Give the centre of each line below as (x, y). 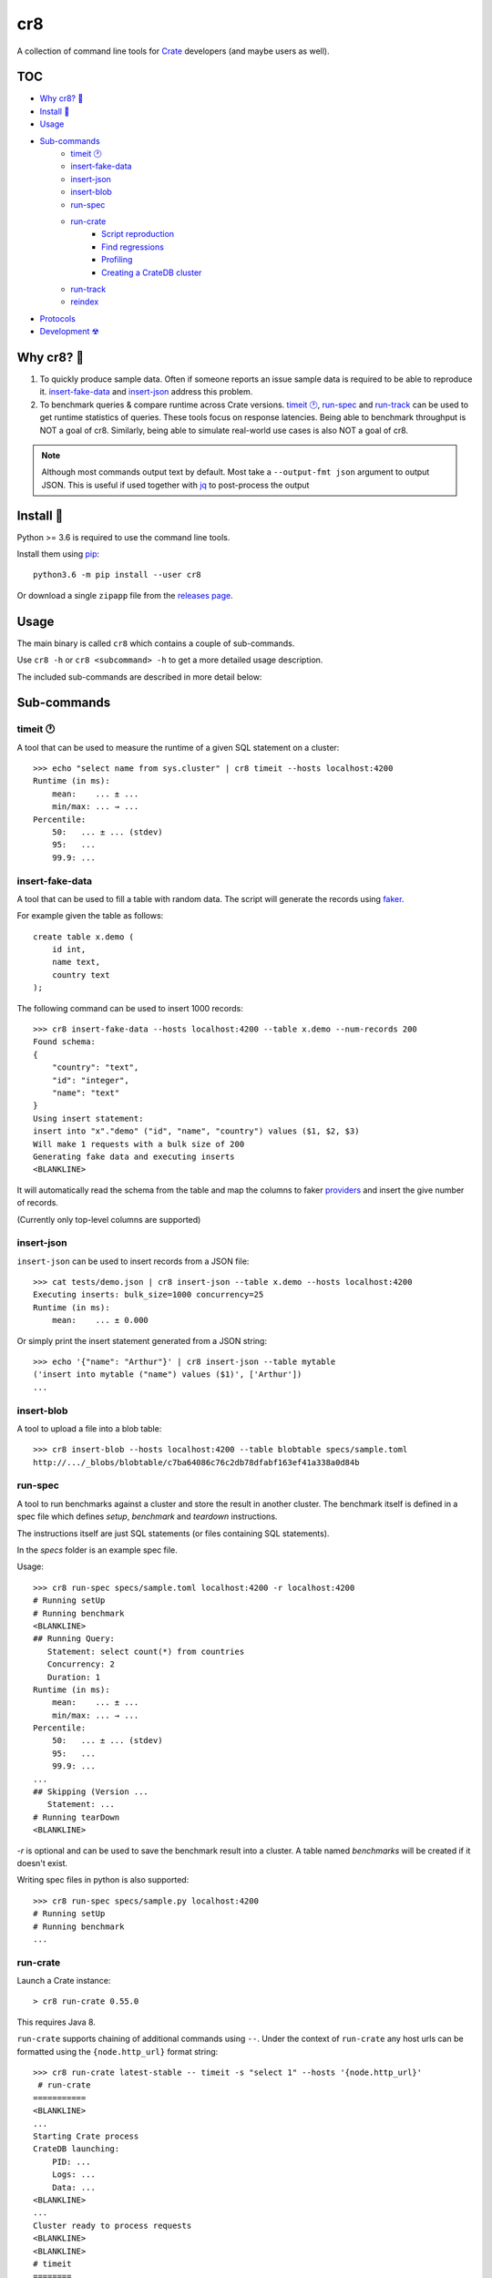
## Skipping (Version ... (91, 1792)
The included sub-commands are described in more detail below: (139, 677)
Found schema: (64, 1042)
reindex (85, 302)
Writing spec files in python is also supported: (103, 1880)
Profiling (117, 260)
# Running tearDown (77, 1817)
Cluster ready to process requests (113, 2225)
